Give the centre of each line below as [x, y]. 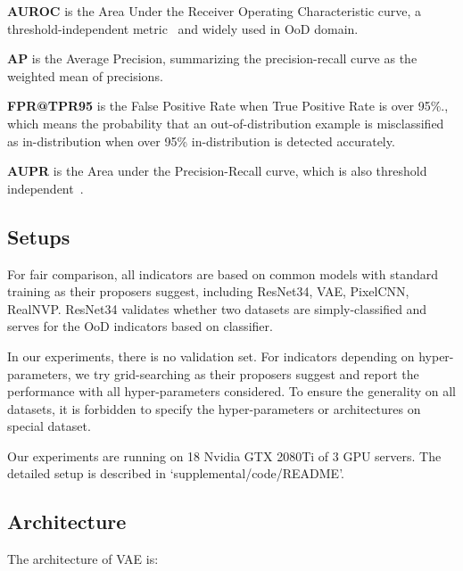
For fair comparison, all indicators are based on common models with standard [223, 273]
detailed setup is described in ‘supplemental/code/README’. [176, 473]
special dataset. [49, 426]
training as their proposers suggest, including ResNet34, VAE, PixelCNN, [208, 291]
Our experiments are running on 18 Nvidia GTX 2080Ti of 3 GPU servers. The [224, 455]
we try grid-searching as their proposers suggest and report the [247, 373]
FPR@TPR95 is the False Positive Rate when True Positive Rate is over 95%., [228, 106]
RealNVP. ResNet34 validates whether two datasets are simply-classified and [217, 308]
